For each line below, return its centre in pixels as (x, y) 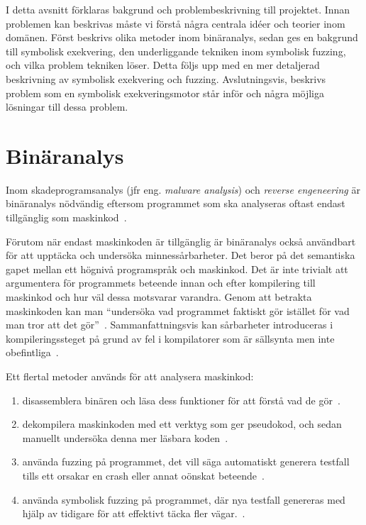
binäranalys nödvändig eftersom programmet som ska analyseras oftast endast (176, 203)
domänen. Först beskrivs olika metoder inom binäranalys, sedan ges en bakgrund (182, 37)
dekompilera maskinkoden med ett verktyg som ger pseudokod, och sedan (182, 424)
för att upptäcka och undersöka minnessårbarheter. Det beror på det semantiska (181, 255)
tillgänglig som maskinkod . (66, 217)
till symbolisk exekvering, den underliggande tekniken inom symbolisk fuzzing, (176, 51)
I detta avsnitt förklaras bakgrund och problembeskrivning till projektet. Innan (178, 9)
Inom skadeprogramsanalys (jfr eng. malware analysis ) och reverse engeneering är (183, 189)
